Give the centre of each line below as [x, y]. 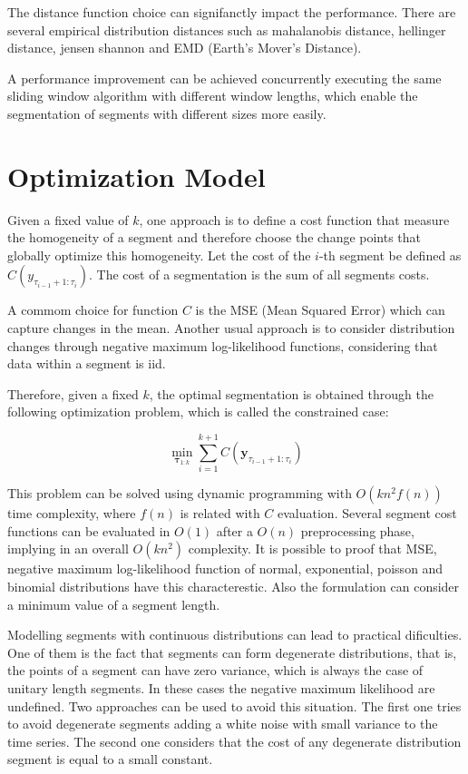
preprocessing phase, [357, 530]
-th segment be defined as [390, 255]
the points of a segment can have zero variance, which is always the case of [215, 670]
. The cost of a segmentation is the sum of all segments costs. [259, 274]
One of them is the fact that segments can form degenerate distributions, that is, [232, 652]
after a [234, 530]
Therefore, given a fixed [73, 393]
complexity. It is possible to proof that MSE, [312, 549]
